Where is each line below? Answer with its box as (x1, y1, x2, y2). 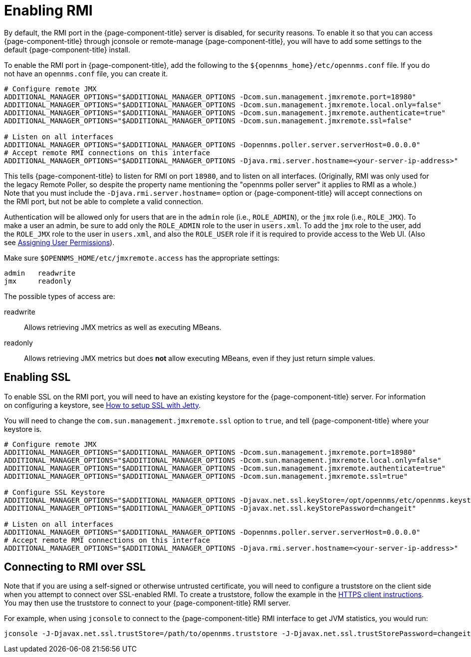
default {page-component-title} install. (4, 45, 130, 54)
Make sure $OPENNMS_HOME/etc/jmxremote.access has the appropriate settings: (4, 253, 280, 262)
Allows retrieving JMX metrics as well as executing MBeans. (24, 323, 222, 331)
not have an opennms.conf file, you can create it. (4, 69, 168, 78)
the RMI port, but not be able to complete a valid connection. (4, 197, 204, 206)
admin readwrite (4, 269, 76, 277)
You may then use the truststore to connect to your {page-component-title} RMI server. (4, 599, 290, 608)
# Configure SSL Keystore (4, 488, 105, 496)
